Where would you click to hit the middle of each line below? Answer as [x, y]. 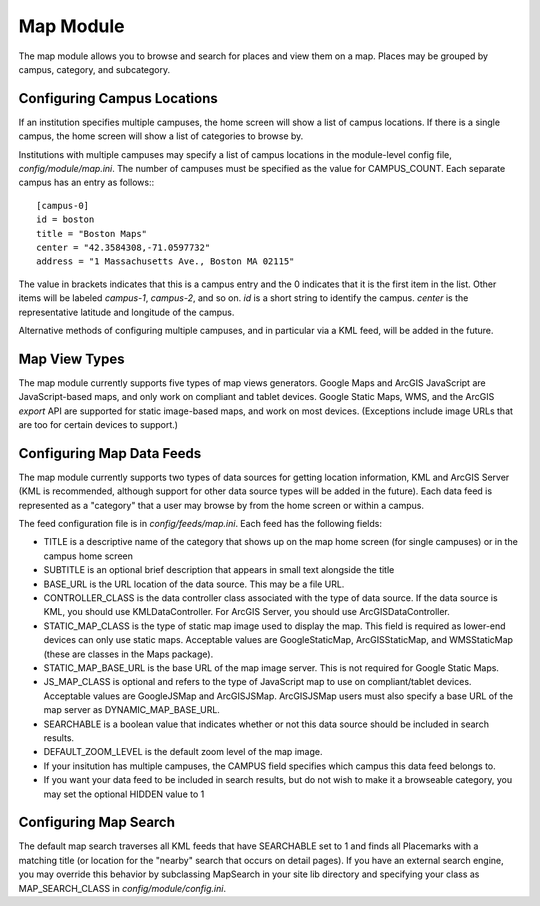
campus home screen [88, 556]
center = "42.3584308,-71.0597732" [123, 247]
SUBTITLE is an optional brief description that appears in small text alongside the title [219, 570]
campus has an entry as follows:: [86, 182]
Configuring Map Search [96, 822]
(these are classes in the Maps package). [128, 654]
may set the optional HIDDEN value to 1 [124, 794]
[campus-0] [63, 205]
